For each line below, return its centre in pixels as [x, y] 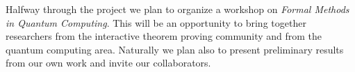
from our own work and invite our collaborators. [108, 63]
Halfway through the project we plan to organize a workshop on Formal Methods [177, 9]
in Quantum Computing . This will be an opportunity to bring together [156, 22]
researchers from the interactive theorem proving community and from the [164, 36]
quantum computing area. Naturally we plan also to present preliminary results [175, 49]
